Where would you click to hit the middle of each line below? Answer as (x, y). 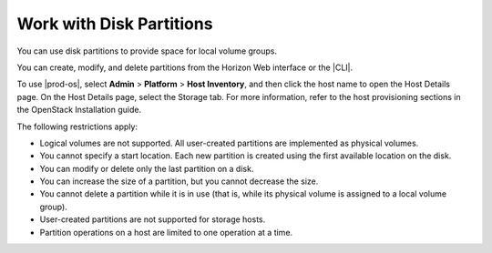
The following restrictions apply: (77, 126)
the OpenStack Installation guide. (79, 110)
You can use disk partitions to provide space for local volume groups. (147, 51)
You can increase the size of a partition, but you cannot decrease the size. (179, 181)
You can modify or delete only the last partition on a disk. (147, 168)
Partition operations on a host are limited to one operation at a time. (166, 232)
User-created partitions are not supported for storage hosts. (153, 219)
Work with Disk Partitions (115, 24)
